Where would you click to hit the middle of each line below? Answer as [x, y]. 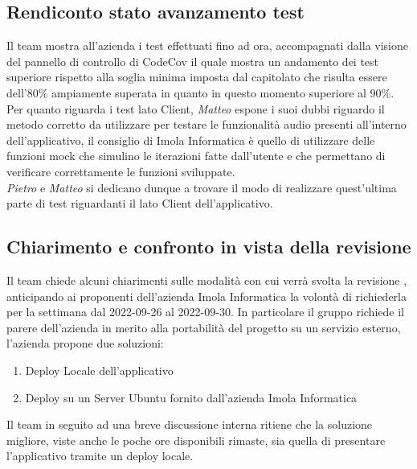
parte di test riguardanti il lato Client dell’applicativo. [140, 203]
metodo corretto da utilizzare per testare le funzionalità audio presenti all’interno [206, 124]
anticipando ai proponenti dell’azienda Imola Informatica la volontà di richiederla [206, 296]
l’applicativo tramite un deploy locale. [100, 456]
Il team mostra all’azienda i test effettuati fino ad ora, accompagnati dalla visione [208, 45]
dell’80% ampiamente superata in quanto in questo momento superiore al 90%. [200, 92]
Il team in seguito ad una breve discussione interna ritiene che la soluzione [190, 424]
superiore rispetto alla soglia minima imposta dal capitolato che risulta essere [197, 77]
